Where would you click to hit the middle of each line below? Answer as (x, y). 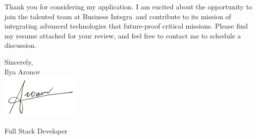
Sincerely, (19, 61)
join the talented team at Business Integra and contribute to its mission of (118, 16)
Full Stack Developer (36, 130)
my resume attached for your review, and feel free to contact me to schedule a (123, 35)
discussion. (21, 45)
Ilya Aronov (23, 71)
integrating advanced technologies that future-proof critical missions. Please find (126, 26)
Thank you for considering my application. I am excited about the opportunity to (128, 6)
